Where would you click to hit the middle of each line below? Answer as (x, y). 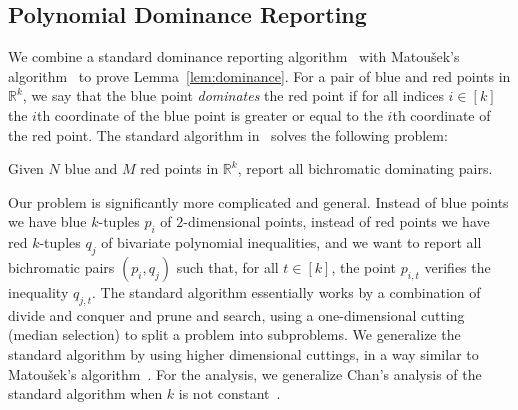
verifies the (457, 266)
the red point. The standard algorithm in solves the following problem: (228, 134)
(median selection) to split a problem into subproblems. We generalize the (234, 334)
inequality (38, 291)
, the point (364, 266)
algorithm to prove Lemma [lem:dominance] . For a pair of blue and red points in (259, 75)
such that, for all (227, 266)
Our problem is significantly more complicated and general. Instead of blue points (258, 201)
